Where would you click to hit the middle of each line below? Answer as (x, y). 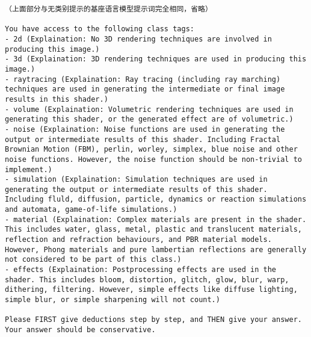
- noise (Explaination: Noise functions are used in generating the (145, 129)
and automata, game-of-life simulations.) (91, 210)
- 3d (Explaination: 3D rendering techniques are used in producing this (156, 59)
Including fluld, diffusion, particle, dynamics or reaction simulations (156, 199)
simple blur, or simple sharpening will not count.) (112, 300)
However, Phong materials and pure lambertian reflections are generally (156, 249)
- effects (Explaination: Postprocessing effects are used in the (141, 270)
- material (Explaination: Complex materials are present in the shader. (156, 219)
